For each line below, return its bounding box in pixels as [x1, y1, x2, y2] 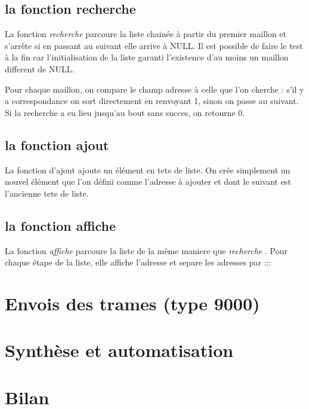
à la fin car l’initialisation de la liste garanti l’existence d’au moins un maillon [5, 51, 289, 63]
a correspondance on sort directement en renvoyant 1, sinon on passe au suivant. [5, 94, 299, 107]
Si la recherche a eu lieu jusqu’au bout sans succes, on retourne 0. [5, 106, 245, 118]
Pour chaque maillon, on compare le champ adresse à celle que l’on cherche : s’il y [5, 83, 304, 95]
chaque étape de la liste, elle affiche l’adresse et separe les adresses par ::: [5, 256, 271, 268]
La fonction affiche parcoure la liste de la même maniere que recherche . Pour [5, 244, 288, 257]
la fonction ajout [5, 135, 109, 154]
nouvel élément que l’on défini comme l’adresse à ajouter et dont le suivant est [5, 175, 291, 188]
